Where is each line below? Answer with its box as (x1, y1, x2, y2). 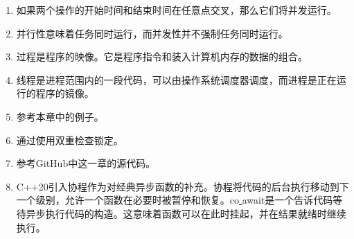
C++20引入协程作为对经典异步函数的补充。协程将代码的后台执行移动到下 (16, 179, 349, 193)
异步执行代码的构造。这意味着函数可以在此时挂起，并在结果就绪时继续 (26, 206, 346, 220)
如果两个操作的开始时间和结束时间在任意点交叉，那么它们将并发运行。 (16, 3, 337, 17)
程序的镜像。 (35, 86, 94, 100)
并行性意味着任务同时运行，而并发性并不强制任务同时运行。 (16, 26, 288, 40)
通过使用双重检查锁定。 (16, 132, 123, 147)
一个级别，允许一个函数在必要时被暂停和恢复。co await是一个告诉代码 (16, 193, 333, 207)
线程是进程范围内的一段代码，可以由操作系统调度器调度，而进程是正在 (16, 72, 337, 87)
